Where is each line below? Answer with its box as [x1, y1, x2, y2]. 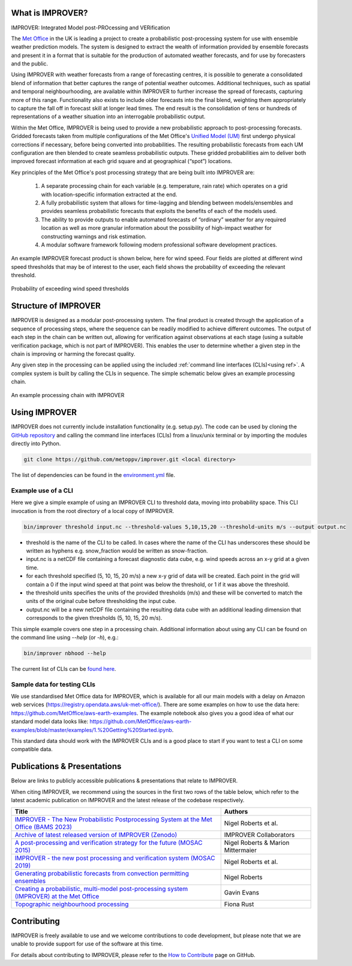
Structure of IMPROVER [11, 301, 101, 311]
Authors [224, 808, 248, 816]
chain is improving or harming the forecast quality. [11, 350, 136, 357]
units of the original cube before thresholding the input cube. [26, 598, 177, 605]
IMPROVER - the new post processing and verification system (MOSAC [14, 854, 215, 862]
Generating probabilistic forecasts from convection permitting [14, 869, 189, 878]
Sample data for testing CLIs [11, 680, 96, 688]
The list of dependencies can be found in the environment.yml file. [11, 472, 176, 479]
